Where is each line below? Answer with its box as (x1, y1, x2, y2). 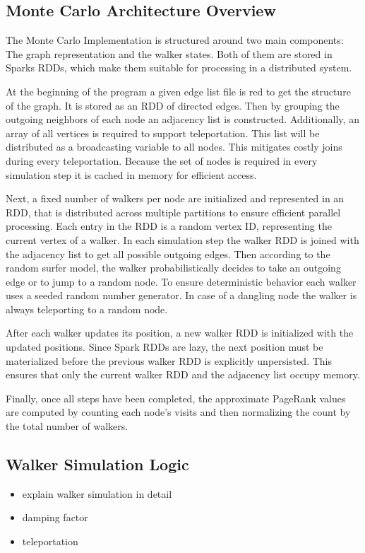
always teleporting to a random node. (6, 301, 168, 316)
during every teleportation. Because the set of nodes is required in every (6, 153, 318, 168)
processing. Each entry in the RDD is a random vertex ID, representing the (6, 219, 332, 233)
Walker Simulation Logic (6, 453, 189, 475)
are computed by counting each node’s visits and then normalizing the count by (6, 404, 351, 419)
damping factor (22, 510, 88, 525)
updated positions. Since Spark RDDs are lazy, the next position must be (6, 339, 323, 354)
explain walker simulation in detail (22, 486, 172, 501)
